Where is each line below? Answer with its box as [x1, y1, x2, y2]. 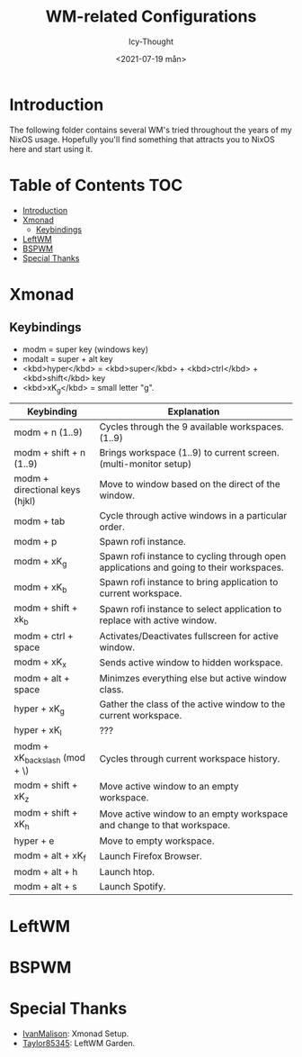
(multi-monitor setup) [99, 457, 191, 470]
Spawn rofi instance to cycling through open [99, 550, 287, 563]
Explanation [167, 405, 220, 418]
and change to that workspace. [99, 818, 231, 831]
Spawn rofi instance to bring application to [99, 576, 279, 589]
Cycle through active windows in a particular [99, 510, 288, 522]
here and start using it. [9, 143, 93, 154]
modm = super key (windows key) [22, 344, 149, 355]
